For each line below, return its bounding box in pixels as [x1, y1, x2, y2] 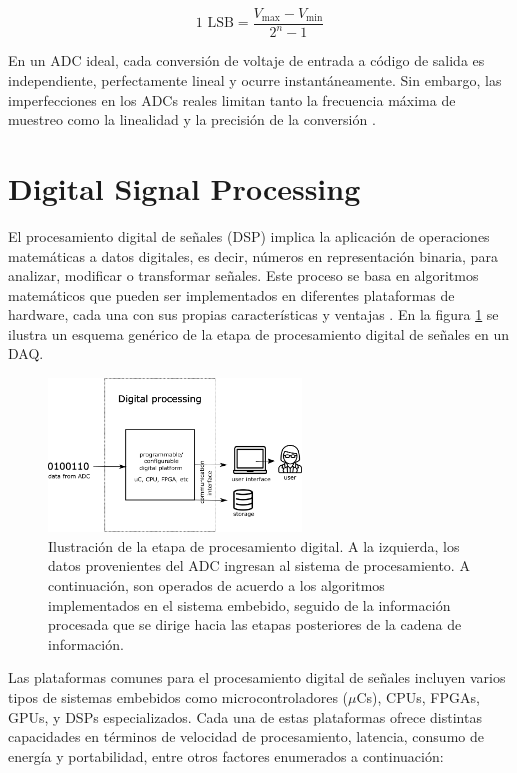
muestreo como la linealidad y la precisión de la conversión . [8, 109, 376, 130]
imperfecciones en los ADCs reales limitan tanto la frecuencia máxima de [8, 89, 456, 110]
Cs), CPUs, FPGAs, [356, 686, 480, 707]
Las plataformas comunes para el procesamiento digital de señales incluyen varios [8, 667, 506, 688]
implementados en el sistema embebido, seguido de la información [48, 594, 451, 615]
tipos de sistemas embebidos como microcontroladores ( [8, 686, 349, 707]
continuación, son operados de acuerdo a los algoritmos [48, 575, 385, 596]
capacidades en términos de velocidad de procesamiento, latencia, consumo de [8, 726, 484, 747]
